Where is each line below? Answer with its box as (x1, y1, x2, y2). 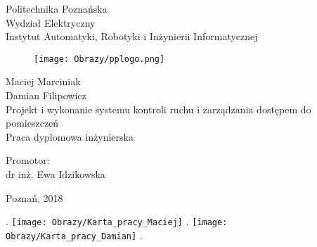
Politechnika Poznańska (6, 1, 108, 15)
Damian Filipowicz (6, 88, 86, 103)
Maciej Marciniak (6, 74, 81, 89)
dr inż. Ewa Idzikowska (6, 167, 105, 181)
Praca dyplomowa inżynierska (6, 129, 134, 144)
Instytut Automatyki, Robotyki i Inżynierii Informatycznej (6, 29, 258, 44)
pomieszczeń (6, 115, 59, 130)
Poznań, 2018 (6, 190, 63, 205)
